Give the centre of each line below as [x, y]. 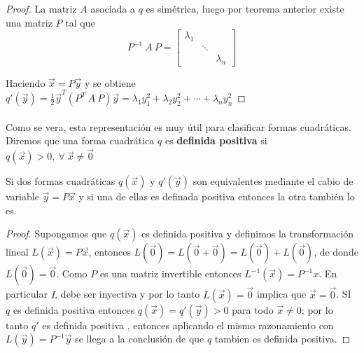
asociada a [113, 8]
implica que [281, 294]
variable [22, 196]
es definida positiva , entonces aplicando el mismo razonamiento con [188, 325]
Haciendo [26, 82]
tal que [80, 22]
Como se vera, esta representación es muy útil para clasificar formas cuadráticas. [178, 126]
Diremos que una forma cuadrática [80, 140]
